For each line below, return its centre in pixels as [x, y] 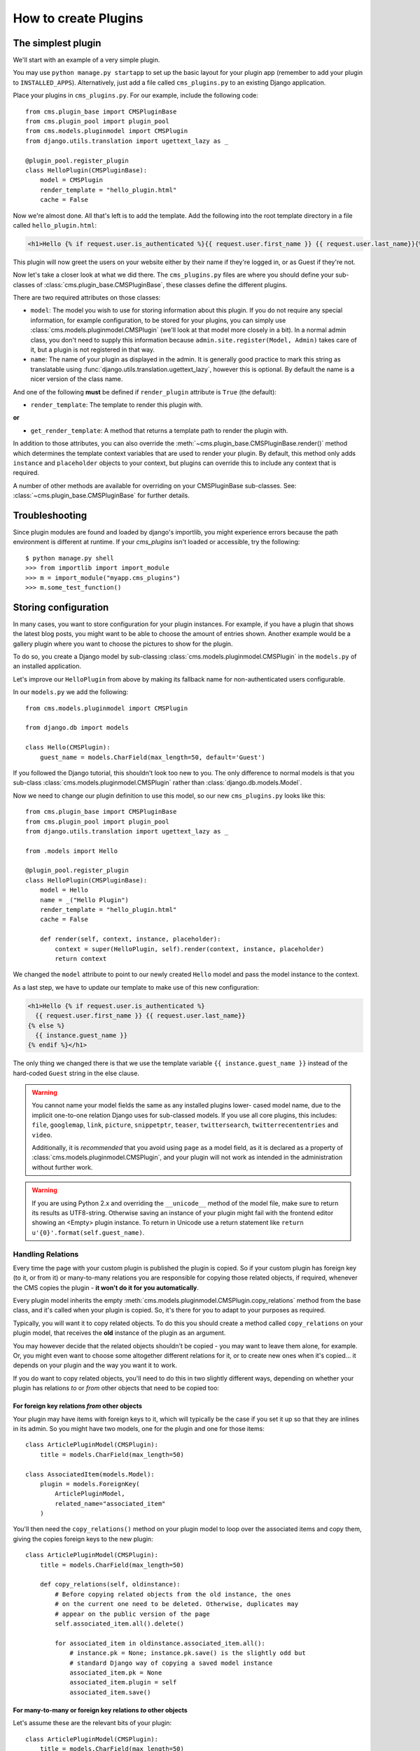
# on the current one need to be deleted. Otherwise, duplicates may [177, 1604]
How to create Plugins [78, 18]
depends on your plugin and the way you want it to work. [95, 1365]
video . [42, 1135]
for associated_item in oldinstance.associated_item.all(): [160, 1643]
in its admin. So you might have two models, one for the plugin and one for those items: [139, 1428]
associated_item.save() [110, 1692]
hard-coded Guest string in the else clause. [76, 1073]
